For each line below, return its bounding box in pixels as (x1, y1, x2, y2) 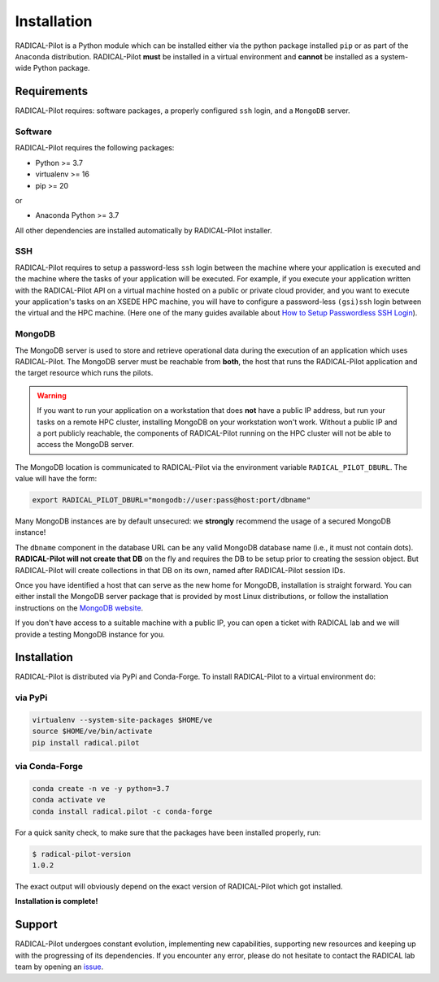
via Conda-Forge (15, 761, 83, 772)
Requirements (15, 85, 89, 98)
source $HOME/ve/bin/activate (32, 727, 153, 736)
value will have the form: (15, 474, 98, 484)
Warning (37, 390, 67, 400)
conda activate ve (32, 795, 106, 805)
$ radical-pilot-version (32, 849, 132, 858)
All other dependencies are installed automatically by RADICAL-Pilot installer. (15, 225, 272, 235)
